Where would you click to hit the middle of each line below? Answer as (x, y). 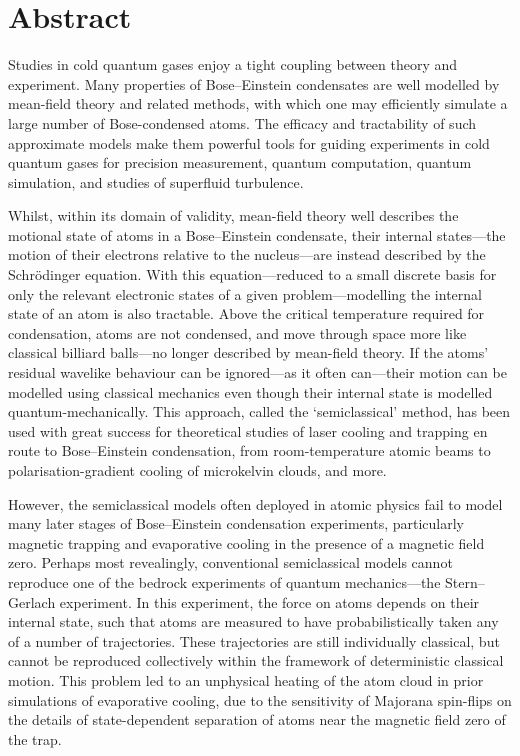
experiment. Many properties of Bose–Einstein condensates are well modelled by (254, 83)
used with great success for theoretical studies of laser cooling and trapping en (248, 430)
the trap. (35, 738)
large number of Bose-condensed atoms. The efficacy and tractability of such (242, 122)
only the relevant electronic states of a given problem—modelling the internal (245, 293)
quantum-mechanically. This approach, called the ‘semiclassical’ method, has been (259, 411)
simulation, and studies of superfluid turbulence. (156, 181)
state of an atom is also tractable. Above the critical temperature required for (246, 313)
